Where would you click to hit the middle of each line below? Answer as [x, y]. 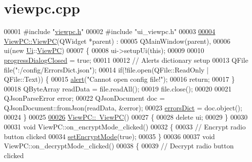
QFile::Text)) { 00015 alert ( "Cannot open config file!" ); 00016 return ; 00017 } [119, 79]
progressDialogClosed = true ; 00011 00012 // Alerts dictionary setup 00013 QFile [126, 60]
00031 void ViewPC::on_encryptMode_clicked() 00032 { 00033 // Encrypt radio [125, 127]
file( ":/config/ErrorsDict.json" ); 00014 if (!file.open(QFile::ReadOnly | [106, 69]
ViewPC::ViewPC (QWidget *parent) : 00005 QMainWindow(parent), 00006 [117, 41]
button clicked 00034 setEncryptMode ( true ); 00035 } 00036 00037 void [109, 136]
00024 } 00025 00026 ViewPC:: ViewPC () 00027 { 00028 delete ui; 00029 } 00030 [126, 117]
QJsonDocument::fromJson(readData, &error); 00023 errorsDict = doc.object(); [123, 107]
